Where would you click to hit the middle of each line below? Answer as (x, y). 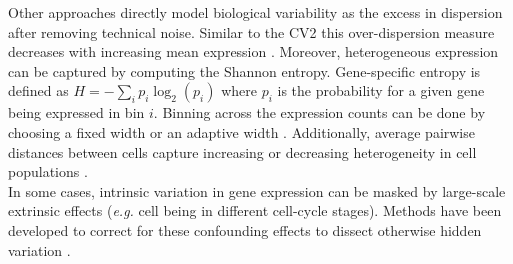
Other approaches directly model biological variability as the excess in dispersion (255, 12)
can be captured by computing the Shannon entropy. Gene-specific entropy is (244, 70)
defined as (38, 90)
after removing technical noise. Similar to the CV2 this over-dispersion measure (251, 31)
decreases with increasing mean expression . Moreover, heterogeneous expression (253, 51)
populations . (48, 171)
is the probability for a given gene (381, 90)
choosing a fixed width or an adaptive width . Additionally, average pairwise (241, 131)
